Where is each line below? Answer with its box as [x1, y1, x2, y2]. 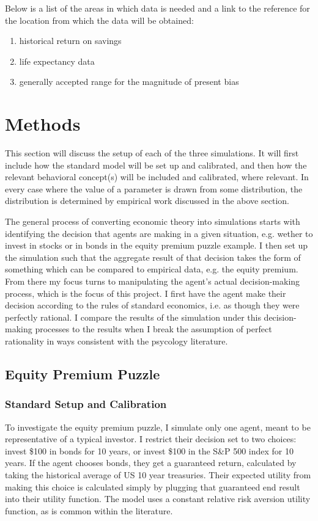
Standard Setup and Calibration [5, 396, 167, 412]
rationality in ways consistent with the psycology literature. [5, 335, 228, 347]
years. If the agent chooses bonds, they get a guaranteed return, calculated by [5, 456, 297, 469]
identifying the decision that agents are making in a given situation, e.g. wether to [5, 227, 313, 239]
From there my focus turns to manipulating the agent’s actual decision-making [5, 275, 300, 288]
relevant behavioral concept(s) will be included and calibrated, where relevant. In [5, 170, 309, 183]
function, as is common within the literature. [5, 504, 173, 517]
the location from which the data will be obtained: [5, 13, 194, 26]
